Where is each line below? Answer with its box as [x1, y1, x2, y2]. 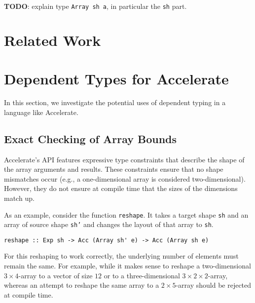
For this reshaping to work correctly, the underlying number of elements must [4, 251, 239, 261]
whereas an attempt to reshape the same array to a [4, 280, 159, 290]
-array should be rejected [176, 280, 252, 290]
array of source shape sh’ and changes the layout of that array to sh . [4, 219, 214, 229]
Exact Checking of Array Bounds [4, 131, 177, 146]
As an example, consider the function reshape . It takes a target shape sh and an [4, 209, 249, 220]
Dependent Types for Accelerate [4, 69, 229, 89]
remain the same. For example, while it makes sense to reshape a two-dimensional [4, 261, 251, 271]
